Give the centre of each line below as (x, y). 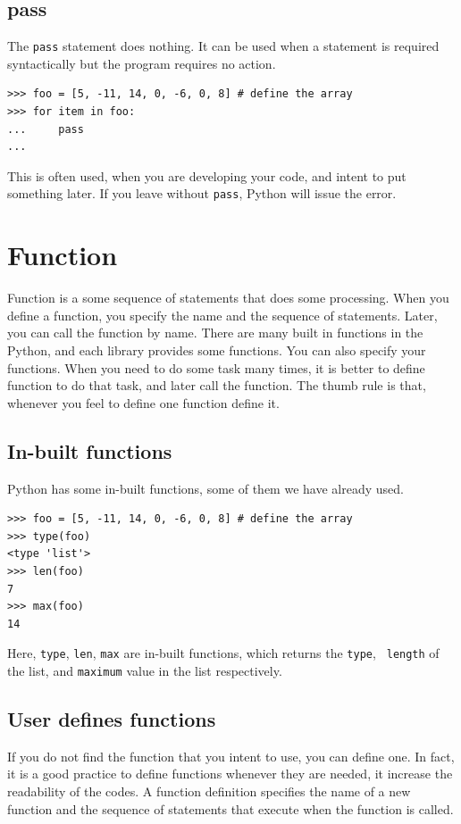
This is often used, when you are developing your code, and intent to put (207, 175)
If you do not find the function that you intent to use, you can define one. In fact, (231, 756)
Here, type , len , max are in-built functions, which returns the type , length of (223, 653)
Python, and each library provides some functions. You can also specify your (217, 350)
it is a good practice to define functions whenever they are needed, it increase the (230, 774)
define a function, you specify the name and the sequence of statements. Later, (222, 315)
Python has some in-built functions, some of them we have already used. (205, 488)
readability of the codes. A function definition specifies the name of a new (209, 791)
